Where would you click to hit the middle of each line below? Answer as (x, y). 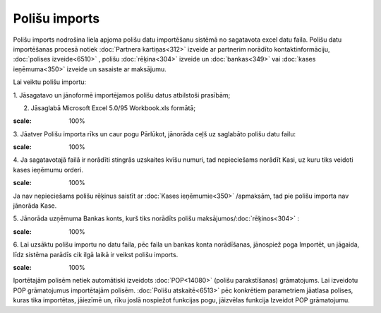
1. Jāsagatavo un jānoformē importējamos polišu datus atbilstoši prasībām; (122, 95)
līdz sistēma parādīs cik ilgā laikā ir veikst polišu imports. (96, 254)
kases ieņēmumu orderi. (48, 170)
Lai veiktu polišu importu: (50, 82)
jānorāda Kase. (35, 206)
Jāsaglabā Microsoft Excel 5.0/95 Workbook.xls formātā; (113, 108)
